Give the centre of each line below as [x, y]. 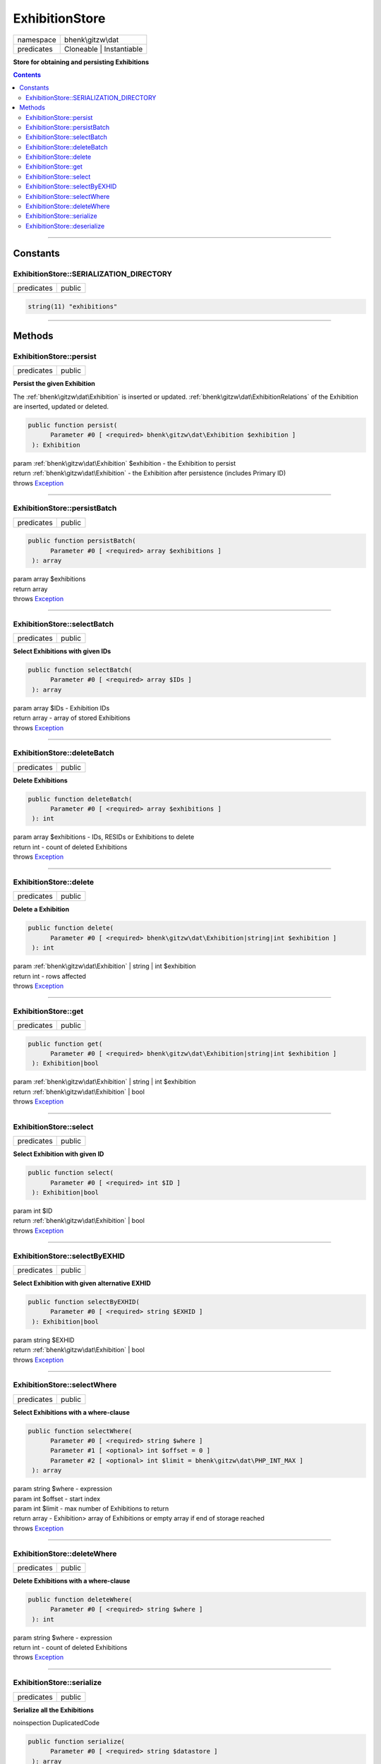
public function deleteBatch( [80, 799]
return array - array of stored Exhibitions [72, 718]
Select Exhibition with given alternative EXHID [82, 1283]
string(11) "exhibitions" [73, 306]
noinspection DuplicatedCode [56, 1722]
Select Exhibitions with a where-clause [72, 1412]
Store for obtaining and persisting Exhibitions [81, 62]
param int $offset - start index [57, 1499]
